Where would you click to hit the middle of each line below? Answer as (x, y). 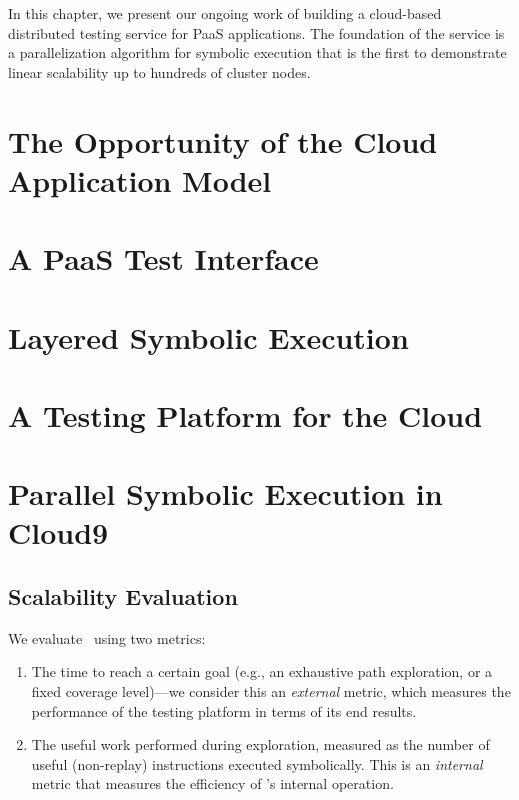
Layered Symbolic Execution (208, 336)
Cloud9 (58, 532)
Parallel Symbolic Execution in (225, 493)
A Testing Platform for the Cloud (245, 414)
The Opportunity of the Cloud (223, 140)
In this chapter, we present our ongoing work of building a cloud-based (225, 13)
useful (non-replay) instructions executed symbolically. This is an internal (257, 763)
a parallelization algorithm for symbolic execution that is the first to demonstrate (257, 52)
